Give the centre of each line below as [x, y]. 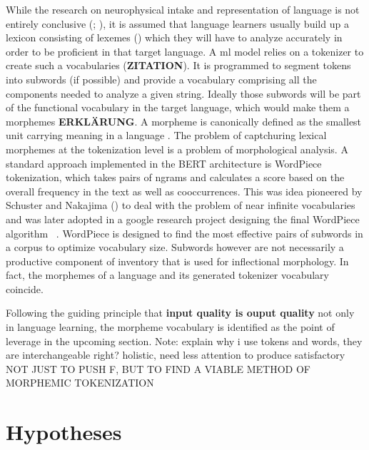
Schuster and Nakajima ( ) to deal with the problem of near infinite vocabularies [181, 205]
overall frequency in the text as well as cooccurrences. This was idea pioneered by [184, 191]
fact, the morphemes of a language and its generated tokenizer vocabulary [167, 275]
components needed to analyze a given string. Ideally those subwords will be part [183, 93]
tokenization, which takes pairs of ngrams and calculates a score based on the [175, 177]
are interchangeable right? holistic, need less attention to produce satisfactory [176, 355]
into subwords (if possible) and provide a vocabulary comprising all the [161, 79]
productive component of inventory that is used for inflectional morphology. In [177, 261]
